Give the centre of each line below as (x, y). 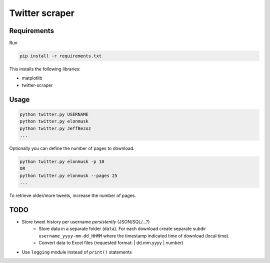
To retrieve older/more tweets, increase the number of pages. (73, 195)
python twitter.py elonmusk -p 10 (62, 161)
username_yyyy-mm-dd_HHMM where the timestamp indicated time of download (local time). (134, 235)
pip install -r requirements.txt (61, 56)
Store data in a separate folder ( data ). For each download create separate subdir (122, 229)
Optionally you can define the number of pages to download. (72, 148)
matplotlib (32, 78)
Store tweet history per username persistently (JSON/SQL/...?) (86, 222)
